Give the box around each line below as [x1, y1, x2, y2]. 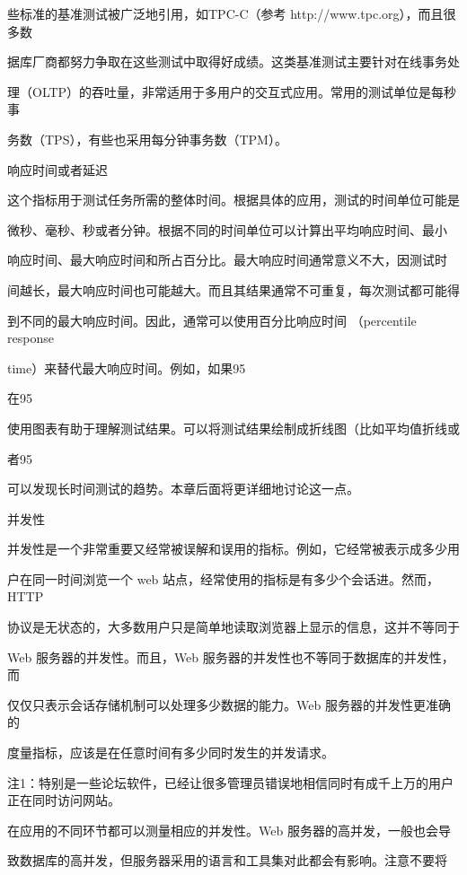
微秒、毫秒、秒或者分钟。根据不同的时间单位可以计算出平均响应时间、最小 [7, 220, 447, 239]
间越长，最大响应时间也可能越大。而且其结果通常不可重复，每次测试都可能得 [7, 280, 460, 299]
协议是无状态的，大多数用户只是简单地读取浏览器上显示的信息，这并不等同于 [7, 617, 460, 636]
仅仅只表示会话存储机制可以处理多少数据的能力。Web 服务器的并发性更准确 [7, 695, 451, 713]
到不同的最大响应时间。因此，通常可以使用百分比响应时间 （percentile [7, 311, 417, 329]
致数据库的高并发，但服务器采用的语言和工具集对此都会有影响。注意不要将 [7, 851, 447, 870]
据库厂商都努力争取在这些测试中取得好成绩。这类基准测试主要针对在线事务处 [7, 52, 460, 71]
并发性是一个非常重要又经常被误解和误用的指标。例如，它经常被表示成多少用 [7, 539, 460, 558]
